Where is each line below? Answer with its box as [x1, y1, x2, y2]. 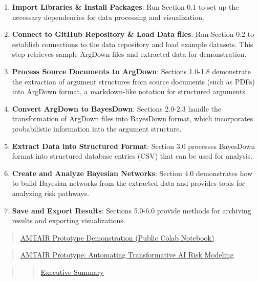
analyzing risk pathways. [12, 187, 90, 198]
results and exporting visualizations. [12, 215, 125, 226]
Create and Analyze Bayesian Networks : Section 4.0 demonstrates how [12, 167, 253, 178]
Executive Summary [40, 266, 104, 277]
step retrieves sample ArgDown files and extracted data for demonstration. [12, 49, 247, 59]
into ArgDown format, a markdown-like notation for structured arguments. [12, 86, 247, 97]
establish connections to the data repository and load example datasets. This [12, 38, 253, 49]
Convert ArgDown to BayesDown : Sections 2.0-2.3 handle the [12, 103, 221, 114]
